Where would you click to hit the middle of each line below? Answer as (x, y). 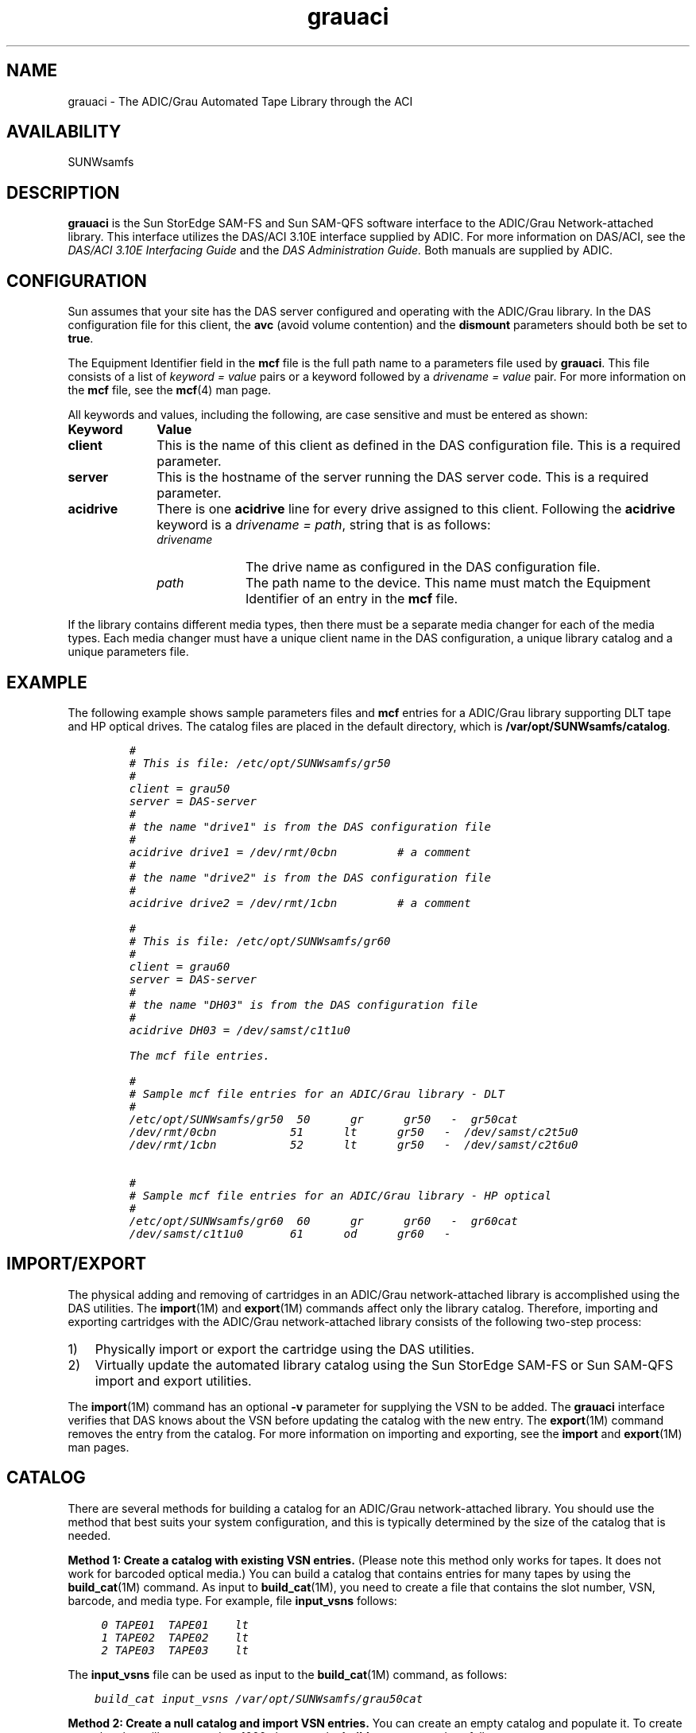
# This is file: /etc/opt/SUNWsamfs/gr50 (260, 763)
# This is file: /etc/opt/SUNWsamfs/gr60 (260, 941)
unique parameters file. (128, 652)
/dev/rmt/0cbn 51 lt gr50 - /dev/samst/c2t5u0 (354, 1132)
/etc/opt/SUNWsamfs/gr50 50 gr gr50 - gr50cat (323, 1119)
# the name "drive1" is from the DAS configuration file (310, 826)
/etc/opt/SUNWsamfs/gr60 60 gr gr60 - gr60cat (323, 1221)
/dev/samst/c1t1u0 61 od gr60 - (290, 1233)
